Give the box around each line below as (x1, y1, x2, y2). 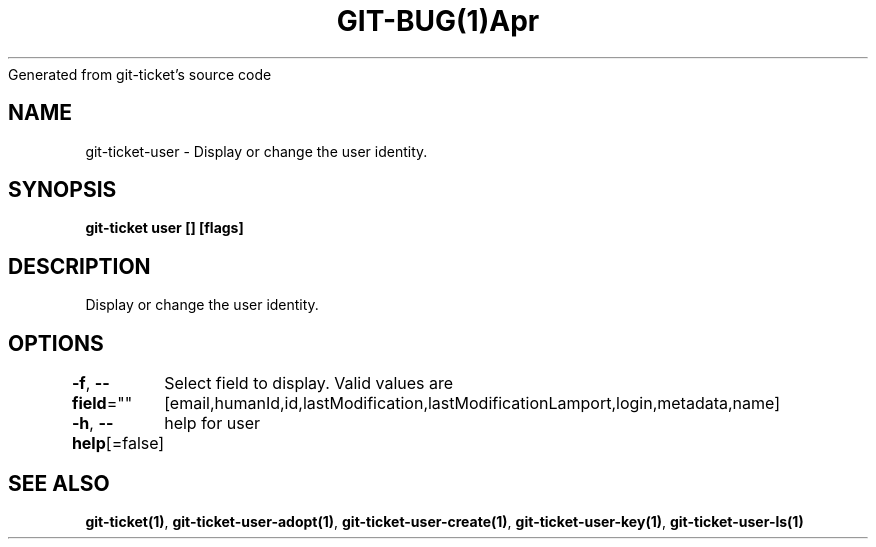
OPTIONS (8, 330, 104, 356)
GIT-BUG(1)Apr (336, 4, 540, 38)
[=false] (105, 433, 165, 454)
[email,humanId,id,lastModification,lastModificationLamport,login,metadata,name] (164, 393, 781, 414)
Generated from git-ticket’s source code (8, 65, 272, 83)
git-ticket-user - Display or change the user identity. (85, 142, 428, 160)
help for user (164, 413, 260, 434)
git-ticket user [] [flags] (85, 219, 244, 237)
